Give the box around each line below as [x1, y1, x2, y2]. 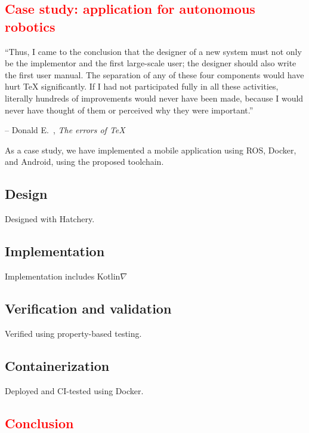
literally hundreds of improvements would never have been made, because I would [5, 91, 304, 104]
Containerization [5, 356, 110, 374]
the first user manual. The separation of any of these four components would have [5, 68, 304, 81]
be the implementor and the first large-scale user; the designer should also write [5, 57, 296, 69]
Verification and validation [5, 299, 172, 317]
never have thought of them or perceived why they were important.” [5, 103, 254, 116]
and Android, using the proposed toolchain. [5, 155, 164, 168]
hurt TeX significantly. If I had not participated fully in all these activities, [5, 80, 279, 93]
